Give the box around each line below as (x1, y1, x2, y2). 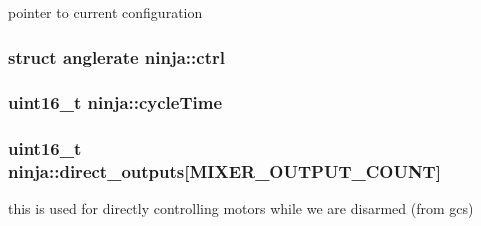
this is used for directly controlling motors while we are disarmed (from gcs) (8, 198, 474, 219)
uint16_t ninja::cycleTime (8, 90, 223, 115)
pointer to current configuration (8, 2, 203, 22)
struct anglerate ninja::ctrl (8, 44, 225, 69)
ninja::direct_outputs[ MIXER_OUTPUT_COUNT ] (8, 159, 441, 184)
